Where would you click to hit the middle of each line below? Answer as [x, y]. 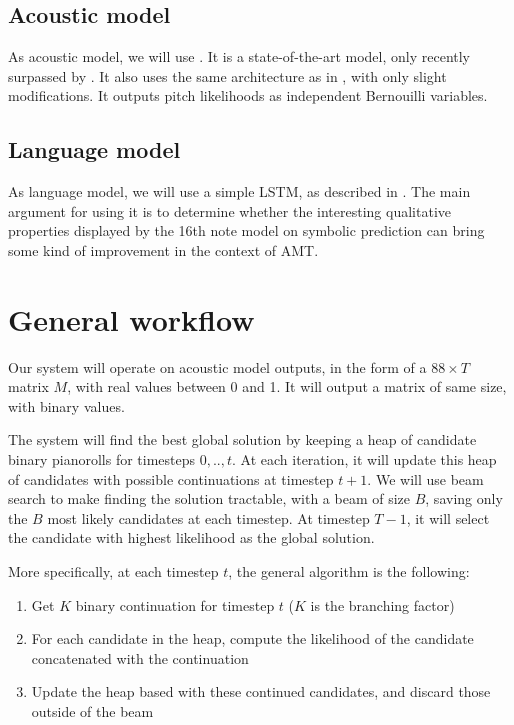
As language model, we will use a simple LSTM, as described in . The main [239, 191]
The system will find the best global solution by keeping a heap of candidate [242, 439]
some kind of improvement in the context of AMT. [163, 249]
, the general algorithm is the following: [349, 571]
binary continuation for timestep [175, 604]
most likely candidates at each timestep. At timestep [208, 517]
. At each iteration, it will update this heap [364, 459]
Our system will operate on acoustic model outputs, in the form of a [217, 366]
